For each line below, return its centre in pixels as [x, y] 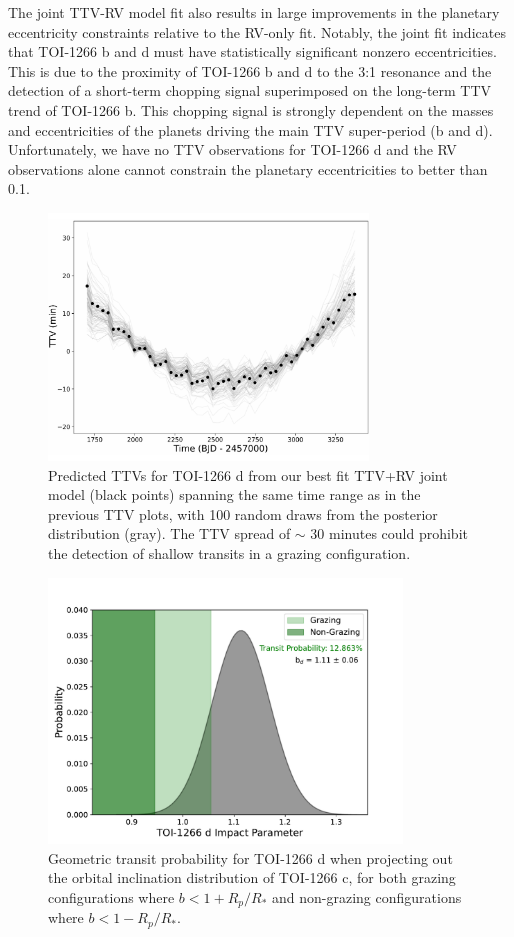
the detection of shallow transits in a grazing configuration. [229, 553]
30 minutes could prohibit [389, 533]
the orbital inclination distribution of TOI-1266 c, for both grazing [252, 877]
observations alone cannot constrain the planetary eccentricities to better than [248, 168]
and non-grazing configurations [366, 896]
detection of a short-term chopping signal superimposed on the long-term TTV [250, 90]
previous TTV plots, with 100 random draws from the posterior [243, 513]
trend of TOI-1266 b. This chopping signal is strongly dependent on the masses [251, 109]
